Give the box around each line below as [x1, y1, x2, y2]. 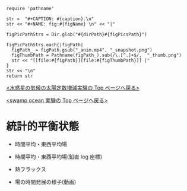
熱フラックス [14, 165, 46, 173]
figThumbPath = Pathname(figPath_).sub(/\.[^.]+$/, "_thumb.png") [11, 52, 182, 58]
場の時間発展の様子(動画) [14, 178, 77, 185]
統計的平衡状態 [6, 120, 80, 133]
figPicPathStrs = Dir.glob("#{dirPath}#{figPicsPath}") [6, 31, 147, 37]
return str [6, 73, 33, 79]
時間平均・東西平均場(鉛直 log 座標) [14, 153, 103, 160]
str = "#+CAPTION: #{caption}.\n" [6, 16, 94, 22]
